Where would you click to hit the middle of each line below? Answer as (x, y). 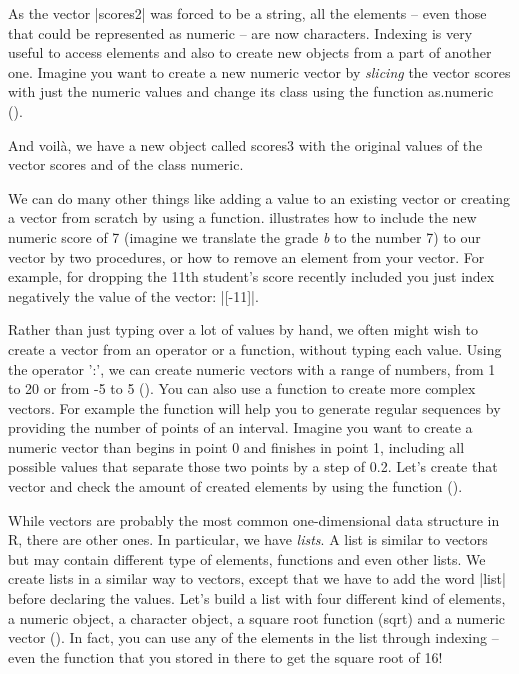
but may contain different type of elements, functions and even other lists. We (247, 558)
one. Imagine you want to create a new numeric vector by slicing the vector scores (259, 71)
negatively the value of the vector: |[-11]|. (133, 295)
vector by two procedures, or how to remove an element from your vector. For (246, 256)
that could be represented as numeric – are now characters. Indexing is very (240, 32)
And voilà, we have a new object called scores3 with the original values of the (245, 144)
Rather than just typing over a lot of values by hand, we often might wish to (243, 329)
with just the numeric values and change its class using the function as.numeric (251, 91)
